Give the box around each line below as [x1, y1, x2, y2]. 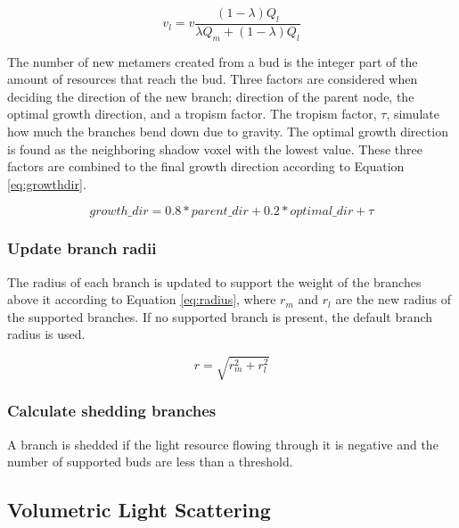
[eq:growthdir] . [7, 174, 86, 193]
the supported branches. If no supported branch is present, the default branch [7, 307, 433, 326]
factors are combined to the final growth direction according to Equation [7, 157, 405, 176]
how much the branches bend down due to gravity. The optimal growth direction [7, 122, 448, 140]
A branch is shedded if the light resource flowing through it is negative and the [7, 434, 439, 453]
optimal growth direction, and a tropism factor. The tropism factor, [7, 104, 377, 123]
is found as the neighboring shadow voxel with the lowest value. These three [7, 139, 422, 158]
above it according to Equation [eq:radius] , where [7, 290, 276, 309]
